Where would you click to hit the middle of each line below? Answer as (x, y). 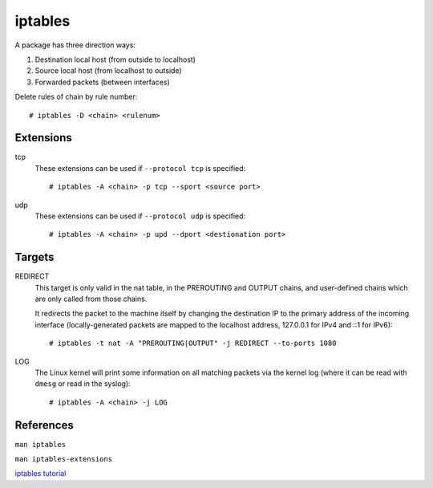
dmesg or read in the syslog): (83, 384)
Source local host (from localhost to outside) (108, 71)
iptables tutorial (40, 474)
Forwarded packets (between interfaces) (102, 82)
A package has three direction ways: (75, 45)
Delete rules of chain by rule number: (76, 97)
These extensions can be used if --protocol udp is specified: (140, 216)
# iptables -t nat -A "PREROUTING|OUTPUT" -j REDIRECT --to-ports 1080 (193, 344)
